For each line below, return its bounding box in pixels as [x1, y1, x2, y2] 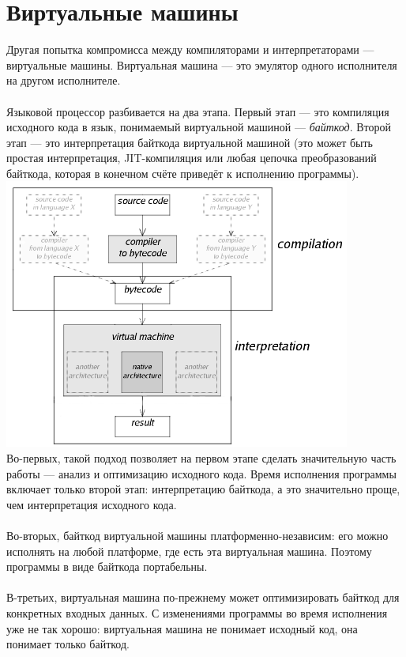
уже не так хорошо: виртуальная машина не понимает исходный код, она [6, 620, 358, 636]
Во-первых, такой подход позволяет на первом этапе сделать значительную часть [6, 450, 397, 466]
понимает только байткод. [6, 636, 130, 652]
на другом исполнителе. [6, 72, 121, 89]
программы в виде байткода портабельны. [6, 558, 208, 575]
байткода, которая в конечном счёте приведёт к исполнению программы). [6, 164, 359, 181]
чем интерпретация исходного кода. [6, 496, 177, 512]
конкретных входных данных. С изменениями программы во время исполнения [6, 605, 388, 621]
